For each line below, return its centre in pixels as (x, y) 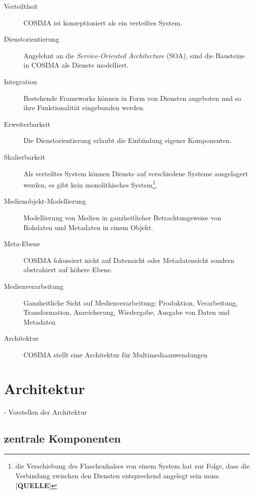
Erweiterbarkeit (27, 124)
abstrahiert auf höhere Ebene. (68, 270)
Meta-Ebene (22, 244)
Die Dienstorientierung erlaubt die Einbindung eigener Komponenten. (127, 140)
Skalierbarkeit (25, 156)
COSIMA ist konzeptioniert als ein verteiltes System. (103, 22)
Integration (21, 81)
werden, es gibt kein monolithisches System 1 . (91, 184)
